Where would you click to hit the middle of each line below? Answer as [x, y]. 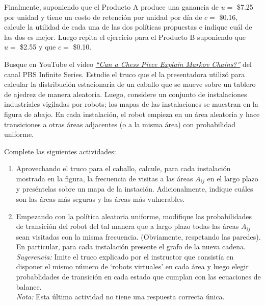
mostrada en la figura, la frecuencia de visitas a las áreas [104, 178]
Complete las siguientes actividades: [60, 151]
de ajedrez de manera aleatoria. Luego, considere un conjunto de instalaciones [126, 94]
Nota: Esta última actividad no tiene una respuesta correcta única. [120, 297]
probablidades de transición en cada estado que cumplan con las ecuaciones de [138, 276]
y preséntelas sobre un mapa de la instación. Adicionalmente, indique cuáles [135, 189]
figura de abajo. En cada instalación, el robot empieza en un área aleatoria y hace [132, 114]
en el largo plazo [233, 178]
